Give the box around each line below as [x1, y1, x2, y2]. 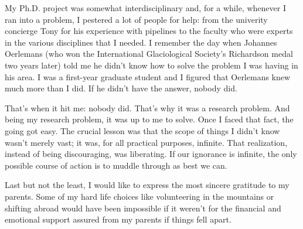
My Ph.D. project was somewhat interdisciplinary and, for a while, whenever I [5, 2, 286, 13]
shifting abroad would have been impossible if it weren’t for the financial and [5, 201, 281, 214]
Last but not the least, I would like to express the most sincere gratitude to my [5, 179, 290, 191]
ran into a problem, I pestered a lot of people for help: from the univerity [5, 13, 268, 25]
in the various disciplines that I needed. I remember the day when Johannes [5, 36, 277, 48]
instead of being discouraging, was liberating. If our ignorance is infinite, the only [5, 148, 297, 160]
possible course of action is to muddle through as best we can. [5, 159, 227, 171]
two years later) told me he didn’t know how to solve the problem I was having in [5, 59, 298, 71]
